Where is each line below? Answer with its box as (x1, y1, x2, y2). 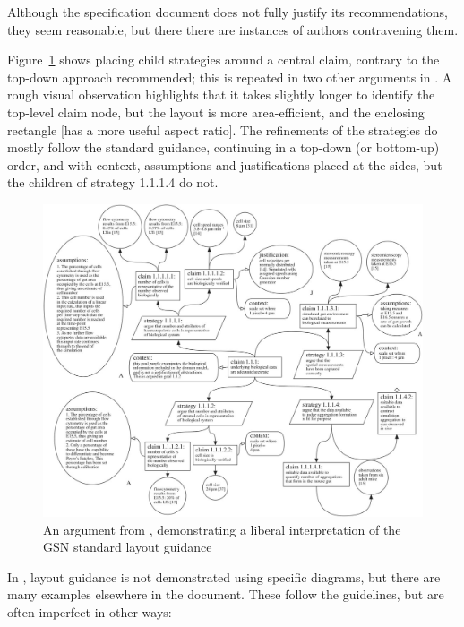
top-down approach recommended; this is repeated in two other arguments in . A (7, 67, 452, 86)
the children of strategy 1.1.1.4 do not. (7, 173, 219, 192)
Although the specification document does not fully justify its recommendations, (7, 3, 449, 21)
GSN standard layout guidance (43, 537, 212, 556)
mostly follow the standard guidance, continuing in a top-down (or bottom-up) (7, 138, 440, 157)
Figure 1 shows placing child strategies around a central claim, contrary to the (7, 50, 440, 69)
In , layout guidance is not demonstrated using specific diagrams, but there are (7, 567, 441, 586)
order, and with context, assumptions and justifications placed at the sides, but (7, 155, 443, 174)
